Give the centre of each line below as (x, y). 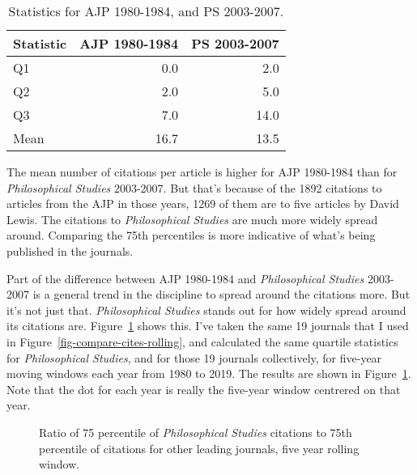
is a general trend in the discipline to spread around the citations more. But (221, 294)
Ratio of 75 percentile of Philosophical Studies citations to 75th (196, 432)
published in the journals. (70, 250)
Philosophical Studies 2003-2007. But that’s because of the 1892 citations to (194, 187)
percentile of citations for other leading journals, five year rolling (199, 448)
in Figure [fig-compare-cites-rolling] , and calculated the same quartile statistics (202, 341)
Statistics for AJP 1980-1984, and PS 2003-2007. (146, 11)
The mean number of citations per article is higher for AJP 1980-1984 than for (202, 172)
